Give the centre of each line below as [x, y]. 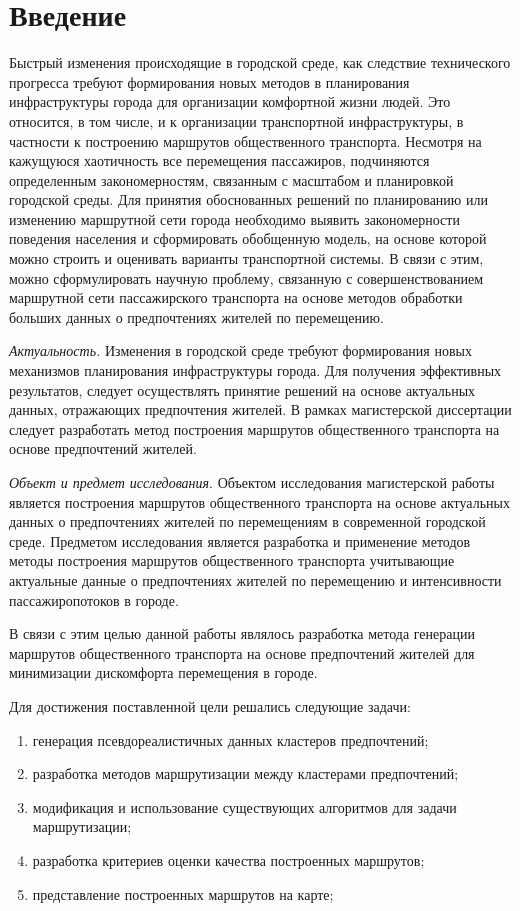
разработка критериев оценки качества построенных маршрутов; [228, 859]
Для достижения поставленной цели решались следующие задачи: [210, 705]
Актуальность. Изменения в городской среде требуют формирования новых [240, 350]
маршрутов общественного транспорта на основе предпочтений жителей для [242, 652]
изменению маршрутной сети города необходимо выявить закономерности [234, 218]
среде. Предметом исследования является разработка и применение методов [240, 540]
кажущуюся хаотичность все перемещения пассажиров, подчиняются [219, 160]
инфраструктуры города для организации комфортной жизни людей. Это [230, 101]
